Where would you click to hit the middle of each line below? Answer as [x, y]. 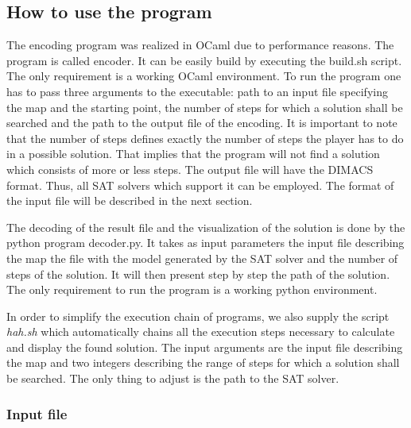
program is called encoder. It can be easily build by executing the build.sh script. [204, 60]
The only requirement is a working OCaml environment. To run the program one [204, 76]
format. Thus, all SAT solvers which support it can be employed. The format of [200, 185]
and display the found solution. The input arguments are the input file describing [205, 347]
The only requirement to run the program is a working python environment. [192, 289]
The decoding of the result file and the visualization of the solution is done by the [206, 227]
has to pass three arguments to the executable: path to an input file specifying [197, 91]
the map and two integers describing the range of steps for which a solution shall [203, 362]
